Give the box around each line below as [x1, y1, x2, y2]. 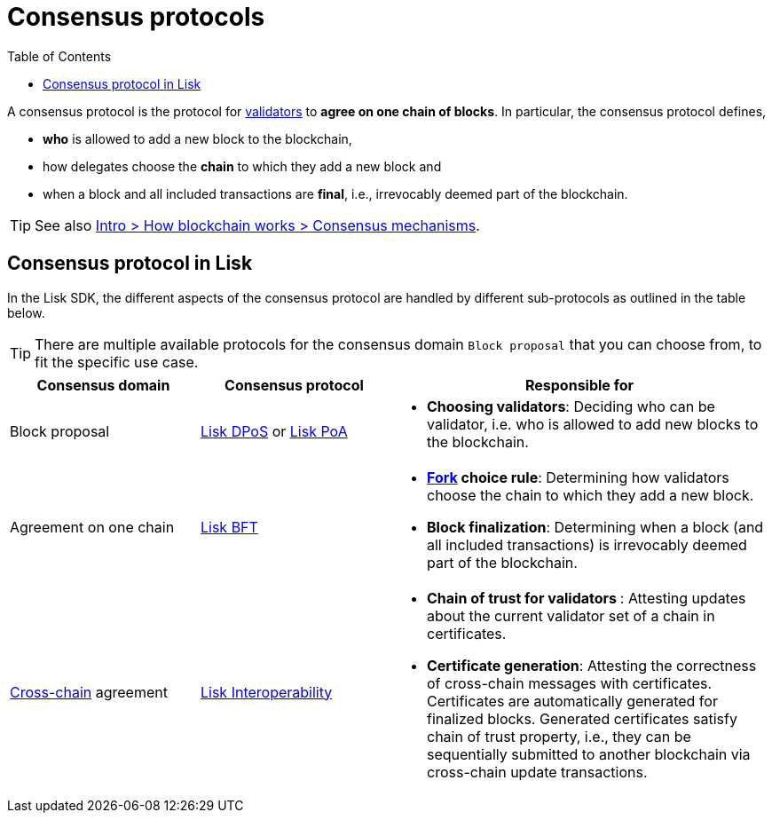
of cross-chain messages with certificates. [427, 674, 713, 692]
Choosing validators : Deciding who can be [427, 397, 715, 415]
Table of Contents [7, 48, 112, 64]
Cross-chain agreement [10, 682, 168, 701]
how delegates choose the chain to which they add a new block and [43, 158, 442, 174]
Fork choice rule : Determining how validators [427, 468, 729, 486]
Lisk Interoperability [201, 682, 333, 701]
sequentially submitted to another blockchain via [427, 745, 751, 763]
